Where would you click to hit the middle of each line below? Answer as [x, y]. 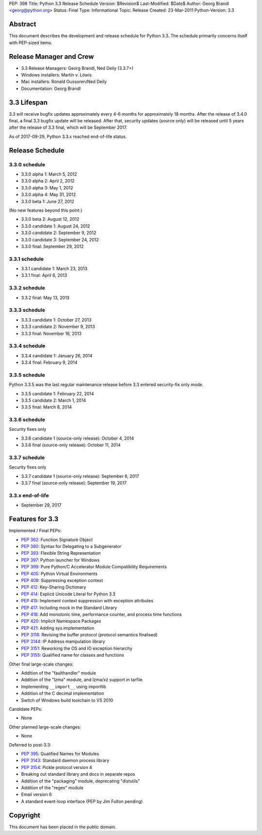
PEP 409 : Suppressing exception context [62, 580]
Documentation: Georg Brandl [51, 88]
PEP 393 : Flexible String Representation [61, 553]
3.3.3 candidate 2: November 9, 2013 [58, 327]
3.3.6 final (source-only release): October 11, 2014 [71, 445]
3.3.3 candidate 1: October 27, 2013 [56, 320]
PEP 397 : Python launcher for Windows [60, 560]
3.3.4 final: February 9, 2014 [49, 362]
